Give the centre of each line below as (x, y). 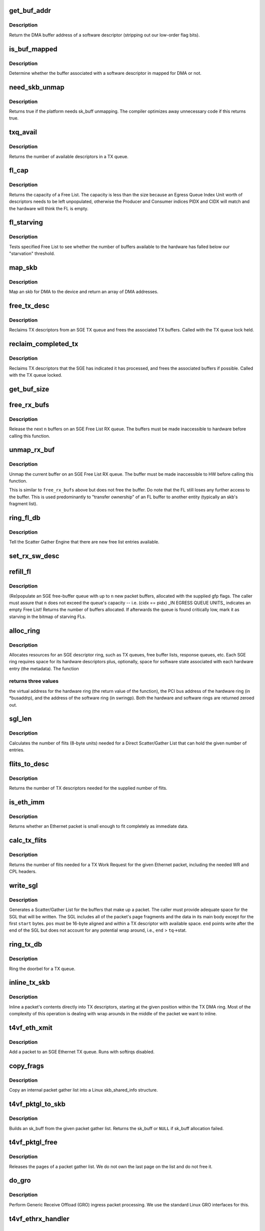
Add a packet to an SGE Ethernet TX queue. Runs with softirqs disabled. (82, 1052)
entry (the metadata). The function (44, 668)
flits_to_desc (29, 764)
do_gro (20, 1181)
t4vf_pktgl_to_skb (37, 1104)
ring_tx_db (26, 945)
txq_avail (23, 132)
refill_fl (20, 572)
